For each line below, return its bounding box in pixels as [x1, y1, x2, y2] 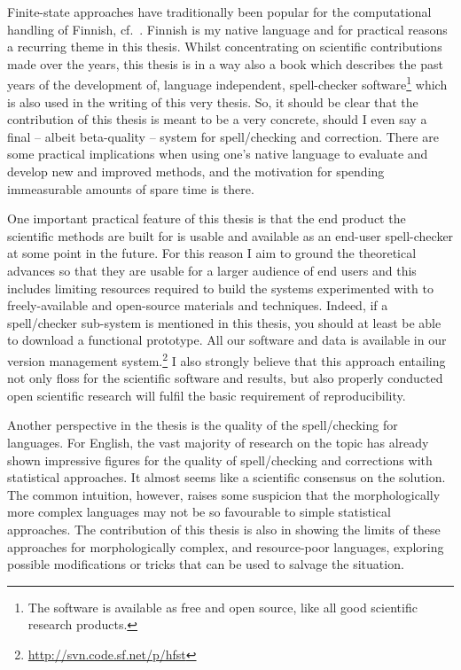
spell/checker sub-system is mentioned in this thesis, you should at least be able [7, 313, 441, 331]
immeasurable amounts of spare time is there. [7, 179, 254, 198]
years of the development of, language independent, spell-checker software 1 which [7, 73, 448, 94]
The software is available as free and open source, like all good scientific [27, 597, 418, 616]
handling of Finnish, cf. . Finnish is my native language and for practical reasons [7, 19, 448, 38]
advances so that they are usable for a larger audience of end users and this [7, 261, 417, 279]
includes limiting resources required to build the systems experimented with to [7, 278, 434, 297]
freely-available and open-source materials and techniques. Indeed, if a [7, 296, 388, 315]
